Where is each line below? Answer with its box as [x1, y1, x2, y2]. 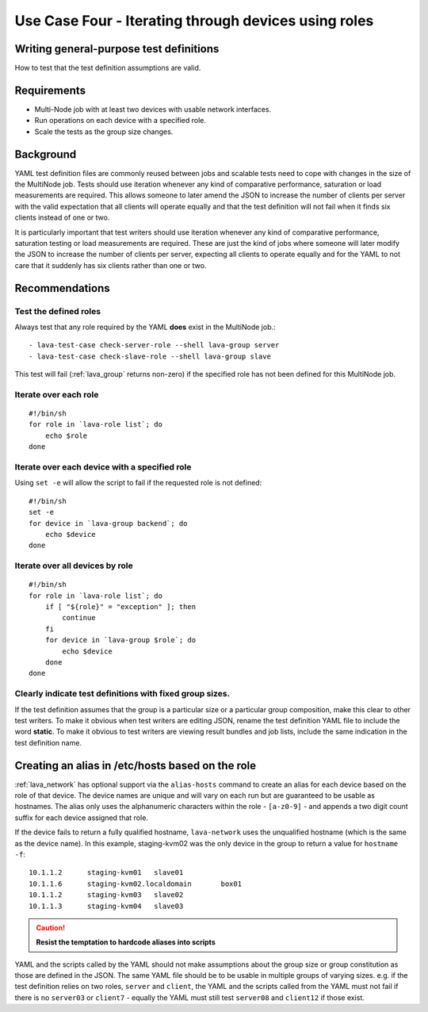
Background [14, 148, 77, 161]
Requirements [14, 83, 86, 97]
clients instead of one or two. [14, 213, 110, 222]
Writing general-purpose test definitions [14, 42, 220, 56]
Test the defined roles [14, 305, 101, 316]
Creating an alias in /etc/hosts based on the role [14, 758, 257, 772]
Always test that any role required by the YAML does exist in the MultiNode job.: [14, 322, 277, 332]
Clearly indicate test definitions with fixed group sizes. [14, 688, 230, 700]
